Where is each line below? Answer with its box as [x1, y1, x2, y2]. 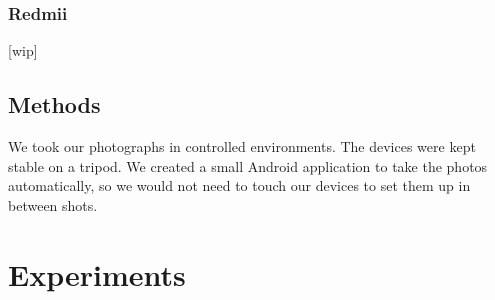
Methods [8, 89, 101, 120]
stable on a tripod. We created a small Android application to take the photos [8, 155, 488, 176]
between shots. [8, 194, 98, 215]
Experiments [8, 253, 186, 294]
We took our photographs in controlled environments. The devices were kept [8, 136, 476, 157]
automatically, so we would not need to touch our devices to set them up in [8, 175, 471, 196]
